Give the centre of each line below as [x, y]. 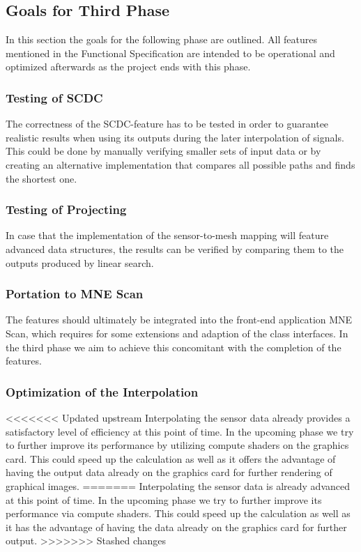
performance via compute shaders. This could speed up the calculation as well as [178, 513]
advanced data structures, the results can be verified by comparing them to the [175, 248]
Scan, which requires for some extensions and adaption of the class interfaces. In [177, 333]
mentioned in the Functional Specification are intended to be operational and [170, 53]
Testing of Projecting [66, 209]
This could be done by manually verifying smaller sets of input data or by [163, 151]
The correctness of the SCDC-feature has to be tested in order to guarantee [167, 124]
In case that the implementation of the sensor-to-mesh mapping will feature [167, 235]
